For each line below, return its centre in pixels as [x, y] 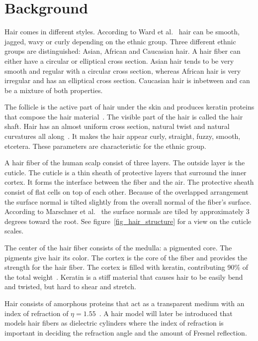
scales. [14, 231]
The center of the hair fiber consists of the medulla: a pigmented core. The [118, 247]
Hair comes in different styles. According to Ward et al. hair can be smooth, [122, 32]
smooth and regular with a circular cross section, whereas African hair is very [123, 70]
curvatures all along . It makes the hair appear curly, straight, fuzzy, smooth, [123, 136]
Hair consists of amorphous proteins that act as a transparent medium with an [125, 303]
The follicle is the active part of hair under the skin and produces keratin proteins [129, 107]
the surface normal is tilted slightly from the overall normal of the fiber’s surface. [128, 201]
